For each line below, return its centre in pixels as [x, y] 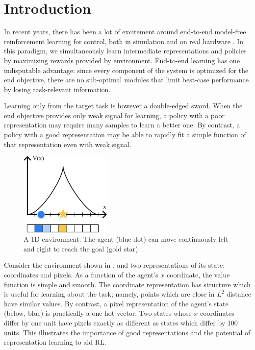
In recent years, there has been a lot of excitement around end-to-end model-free [125, 32]
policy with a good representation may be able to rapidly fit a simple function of [125, 135]
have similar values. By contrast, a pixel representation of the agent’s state [116, 303]
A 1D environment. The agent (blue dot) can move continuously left [126, 239]
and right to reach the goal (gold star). [82, 248]
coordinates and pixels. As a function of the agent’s [81, 274]
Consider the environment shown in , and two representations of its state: [115, 265]
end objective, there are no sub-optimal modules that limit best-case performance [126, 80]
